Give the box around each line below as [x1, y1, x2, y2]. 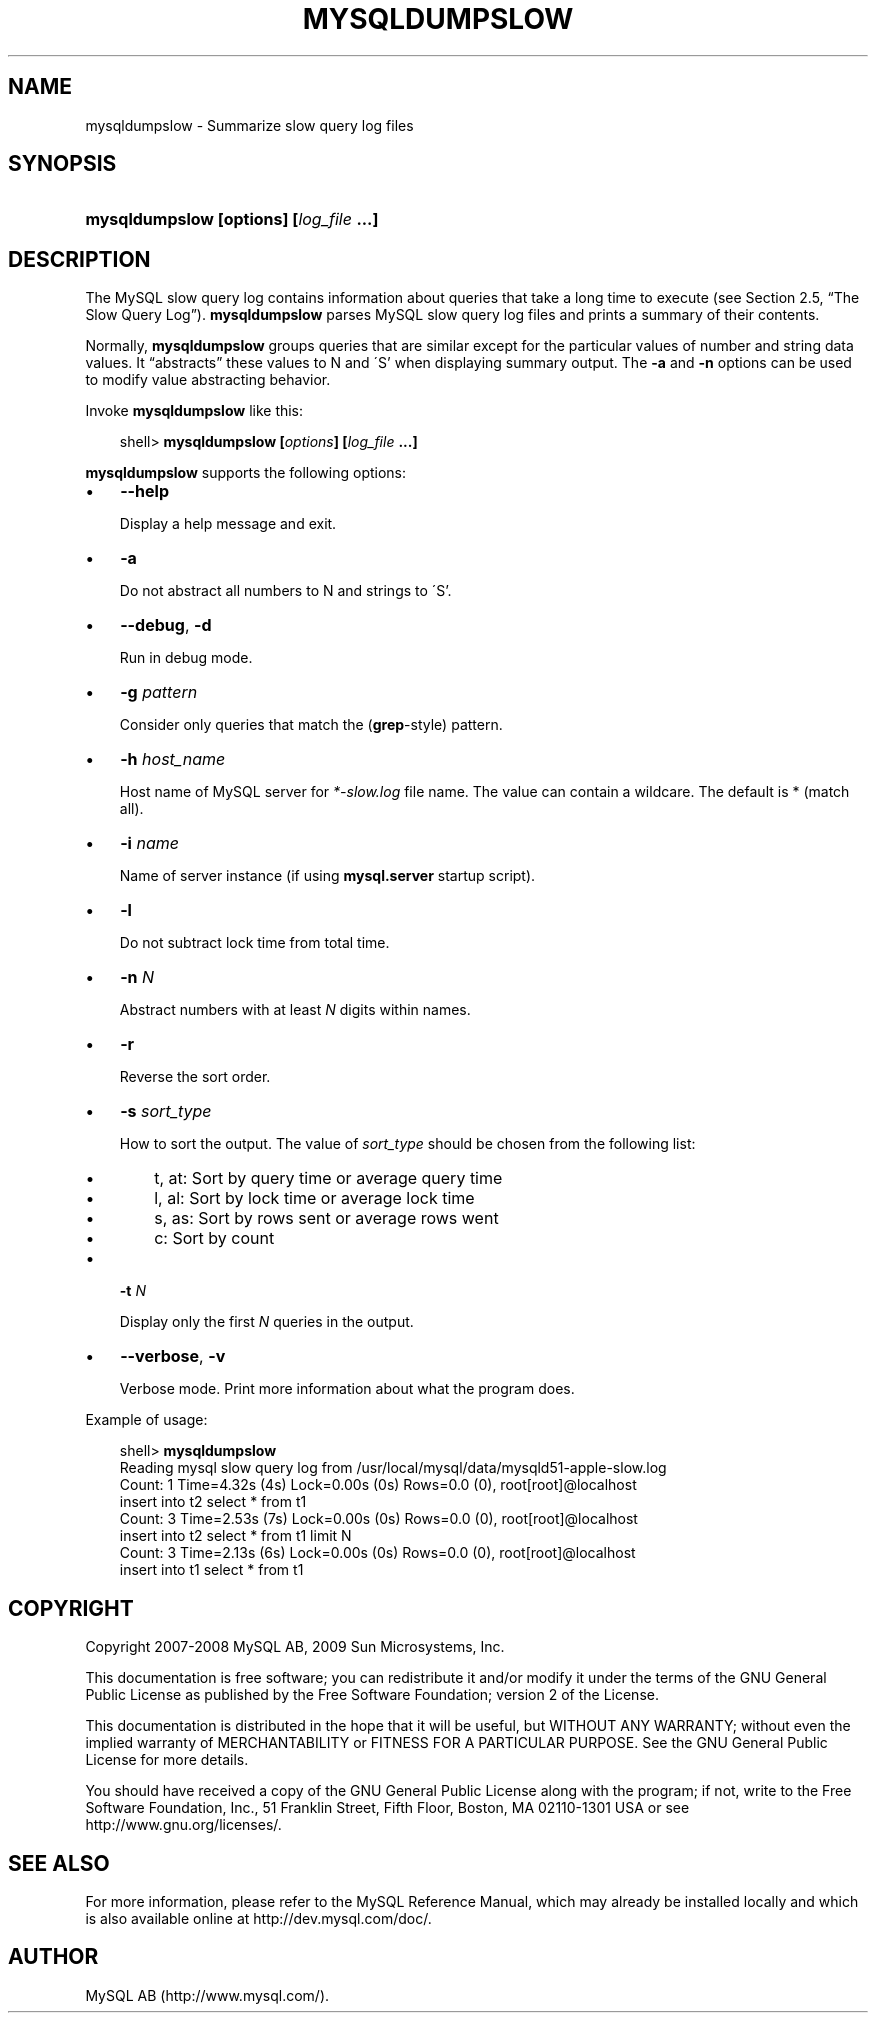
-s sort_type [120, 1101, 212, 1122]
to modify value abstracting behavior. [85, 371, 331, 389]
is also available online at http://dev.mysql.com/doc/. [85, 1909, 432, 1927]
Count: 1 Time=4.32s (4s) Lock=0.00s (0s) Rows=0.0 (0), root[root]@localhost [119, 1476, 637, 1494]
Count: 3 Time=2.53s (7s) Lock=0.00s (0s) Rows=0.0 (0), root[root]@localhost [119, 1510, 638, 1528]
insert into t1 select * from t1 [119, 1561, 304, 1579]
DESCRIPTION [8, 246, 151, 272]
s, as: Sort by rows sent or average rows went [154, 1208, 499, 1229]
